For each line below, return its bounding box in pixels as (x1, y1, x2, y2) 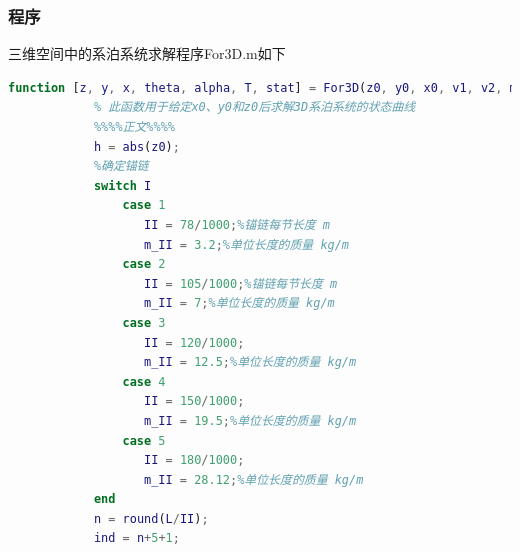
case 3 (122, 315, 166, 330)
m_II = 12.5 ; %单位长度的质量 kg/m (144, 355, 357, 370)
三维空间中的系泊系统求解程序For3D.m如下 (8, 43, 286, 64)
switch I (93, 178, 152, 193)
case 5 (122, 433, 166, 448)
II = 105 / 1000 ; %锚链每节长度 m (144, 276, 338, 291)
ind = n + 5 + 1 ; (93, 531, 180, 546)
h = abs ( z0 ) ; (93, 139, 180, 154)
